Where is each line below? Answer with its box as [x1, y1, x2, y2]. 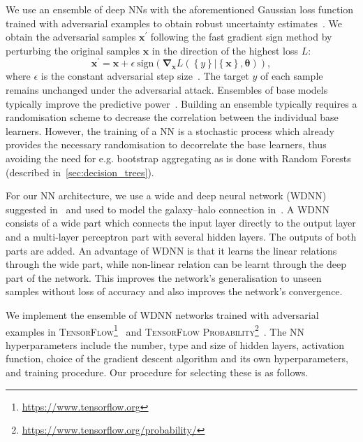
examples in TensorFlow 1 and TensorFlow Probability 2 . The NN [6, 322, 305, 338]
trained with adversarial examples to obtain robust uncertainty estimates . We [6, 15, 343, 30]
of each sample [260, 69, 323, 83]
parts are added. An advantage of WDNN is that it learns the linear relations [6, 243, 337, 257]
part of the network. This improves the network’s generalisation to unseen [6, 270, 322, 285]
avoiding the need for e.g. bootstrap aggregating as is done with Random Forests [6, 151, 351, 166]
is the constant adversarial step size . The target [40, 69, 249, 83]
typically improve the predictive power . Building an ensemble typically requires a [6, 96, 357, 110]
